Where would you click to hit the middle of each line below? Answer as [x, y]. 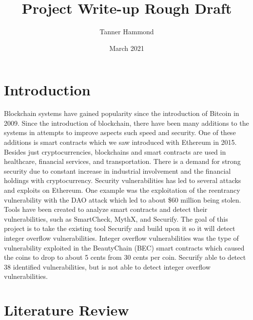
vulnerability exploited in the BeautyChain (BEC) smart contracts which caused [124, 247]
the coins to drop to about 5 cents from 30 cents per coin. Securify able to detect [125, 257]
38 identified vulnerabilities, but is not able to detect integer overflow [107, 266]
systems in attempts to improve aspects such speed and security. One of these [120, 132]
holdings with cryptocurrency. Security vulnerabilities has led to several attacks [123, 180]
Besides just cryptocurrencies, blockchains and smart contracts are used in [115, 151]
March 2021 [127, 48]
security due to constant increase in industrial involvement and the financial [117, 171]
